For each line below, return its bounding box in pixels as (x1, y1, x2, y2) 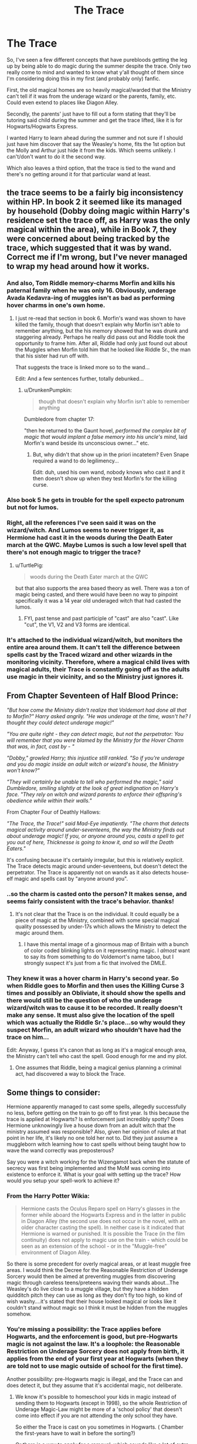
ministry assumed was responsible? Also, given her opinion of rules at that (6, 1128, 186, 1135)
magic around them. (15, 929, 64, 936)
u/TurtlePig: (15, 561, 43, 569)
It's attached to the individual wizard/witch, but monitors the (6, 636, 183, 644)
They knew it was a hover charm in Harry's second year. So (6, 974, 179, 982)
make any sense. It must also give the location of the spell (6, 1011, 175, 1019)
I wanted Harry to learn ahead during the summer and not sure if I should (6, 134, 184, 141)
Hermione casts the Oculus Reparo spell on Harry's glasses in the (21, 1205, 181, 1212)
